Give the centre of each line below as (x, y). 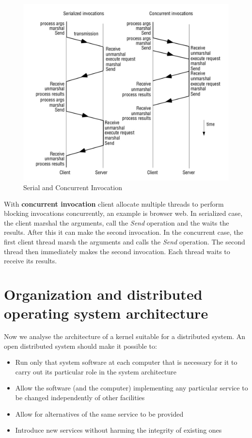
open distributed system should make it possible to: (80, 346)
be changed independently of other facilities (80, 397)
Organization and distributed (103, 294)
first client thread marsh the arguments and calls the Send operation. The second (125, 241)
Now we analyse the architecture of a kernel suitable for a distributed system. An (125, 336)
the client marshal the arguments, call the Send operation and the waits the (117, 222)
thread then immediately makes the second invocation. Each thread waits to (117, 251)
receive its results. (31, 261)
